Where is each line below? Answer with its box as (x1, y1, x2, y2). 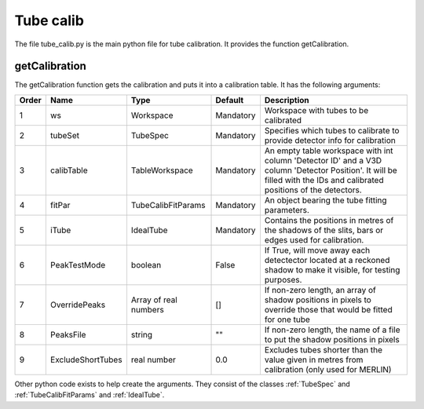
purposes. (264, 274, 302, 285)
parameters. (264, 204, 310, 215)
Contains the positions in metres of (264, 214, 394, 225)
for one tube (264, 314, 310, 325)
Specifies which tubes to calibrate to (264, 125, 400, 136)
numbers (130, 304, 164, 315)
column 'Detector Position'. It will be (264, 165, 398, 176)
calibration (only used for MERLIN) (264, 363, 392, 374)
